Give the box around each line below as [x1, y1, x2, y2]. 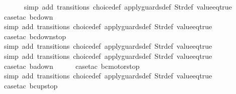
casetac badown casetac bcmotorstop [4, 60, 140, 71]
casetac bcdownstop [4, 31, 66, 41]
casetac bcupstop [4, 80, 58, 90]
